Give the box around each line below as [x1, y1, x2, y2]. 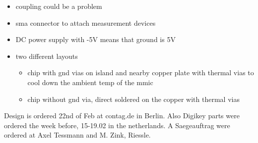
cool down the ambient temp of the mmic [27, 77, 153, 87]
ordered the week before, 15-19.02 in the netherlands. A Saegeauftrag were [4, 120, 230, 130]
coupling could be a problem [15, 1, 102, 11]
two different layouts [15, 50, 78, 61]
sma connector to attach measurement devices [15, 17, 156, 28]
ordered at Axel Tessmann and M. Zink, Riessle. [4, 130, 151, 140]
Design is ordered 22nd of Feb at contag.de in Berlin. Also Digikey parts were [4, 110, 240, 121]
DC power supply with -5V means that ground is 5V [15, 34, 176, 45]
